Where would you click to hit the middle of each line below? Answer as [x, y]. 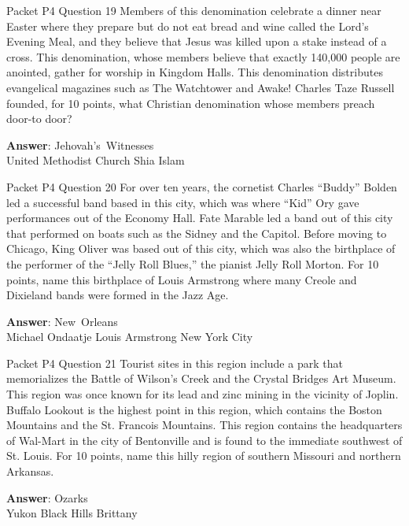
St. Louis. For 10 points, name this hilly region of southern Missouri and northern [204, 456]
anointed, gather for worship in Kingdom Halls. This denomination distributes [195, 72]
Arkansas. [30, 471]
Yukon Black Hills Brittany [72, 513]
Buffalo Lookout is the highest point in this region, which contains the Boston [194, 409]
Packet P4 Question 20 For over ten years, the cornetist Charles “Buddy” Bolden [202, 186]
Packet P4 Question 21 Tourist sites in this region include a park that [175, 363]
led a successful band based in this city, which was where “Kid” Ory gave [183, 202]
